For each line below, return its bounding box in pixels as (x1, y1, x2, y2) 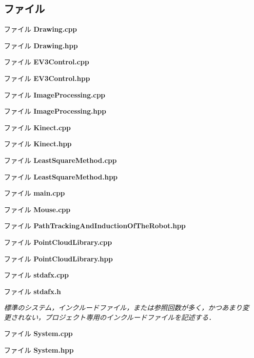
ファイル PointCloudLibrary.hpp (4, 253, 113, 263)
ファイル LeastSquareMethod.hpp (4, 171, 118, 181)
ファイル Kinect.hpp (4, 139, 72, 149)
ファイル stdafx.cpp (4, 270, 69, 280)
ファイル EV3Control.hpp (4, 73, 90, 83)
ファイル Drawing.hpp (4, 40, 78, 50)
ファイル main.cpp (4, 188, 65, 198)
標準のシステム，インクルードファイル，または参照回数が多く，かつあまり (4, 302, 242, 313)
